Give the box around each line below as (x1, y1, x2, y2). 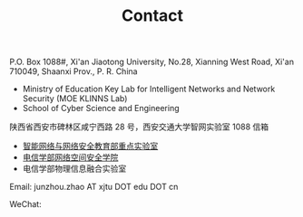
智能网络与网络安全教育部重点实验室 (22, 141, 159, 152)
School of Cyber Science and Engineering (22, 103, 180, 114)
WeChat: (9, 199, 43, 210)
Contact (121, 5, 184, 26)
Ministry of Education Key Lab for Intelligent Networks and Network (22, 83, 276, 95)
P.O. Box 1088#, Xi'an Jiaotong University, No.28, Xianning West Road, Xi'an (9, 56, 295, 68)
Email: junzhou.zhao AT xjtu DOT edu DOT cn (9, 182, 179, 193)
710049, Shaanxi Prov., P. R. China (9, 66, 138, 77)
